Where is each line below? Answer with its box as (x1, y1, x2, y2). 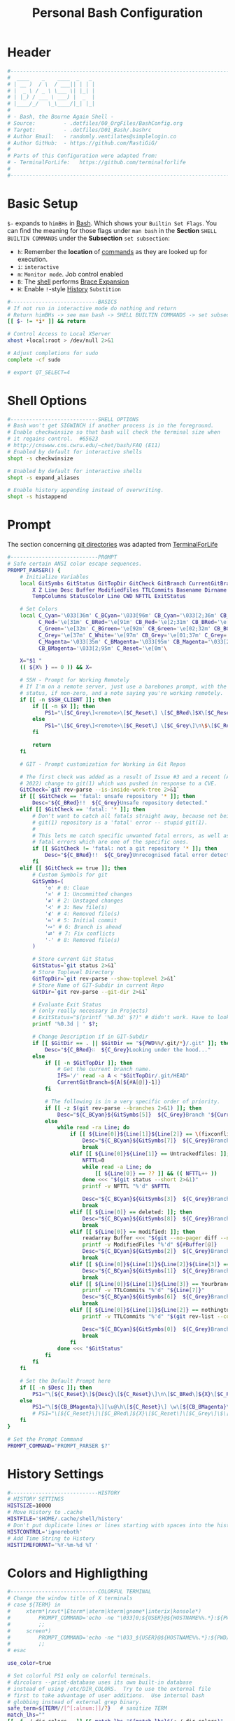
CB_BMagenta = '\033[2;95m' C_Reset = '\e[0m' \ (38, 644, 168, 652)
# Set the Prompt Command (7, 1435, 83, 1443)
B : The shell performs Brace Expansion (17, 277, 129, 286)
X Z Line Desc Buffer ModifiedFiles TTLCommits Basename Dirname (32, 586, 227, 594)
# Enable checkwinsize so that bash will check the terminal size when (7, 429, 220, 436)
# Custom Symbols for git (32, 871, 108, 878)
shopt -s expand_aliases (7, 474, 80, 481)
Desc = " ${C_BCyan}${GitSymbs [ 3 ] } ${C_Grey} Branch (82, 1195, 230, 1203)
